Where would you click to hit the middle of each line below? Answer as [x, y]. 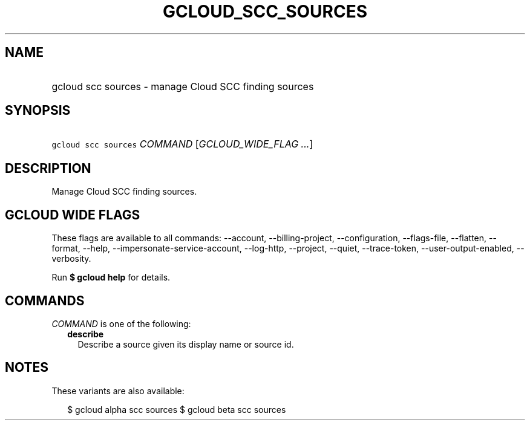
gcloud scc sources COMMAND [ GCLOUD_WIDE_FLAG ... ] [182, 144]
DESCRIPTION [48, 168]
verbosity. [71, 259]
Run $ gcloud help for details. [111, 277]
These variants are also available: [118, 391]
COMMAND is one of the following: [121, 323]
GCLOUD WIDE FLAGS [73, 215]
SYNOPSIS [38, 111]
